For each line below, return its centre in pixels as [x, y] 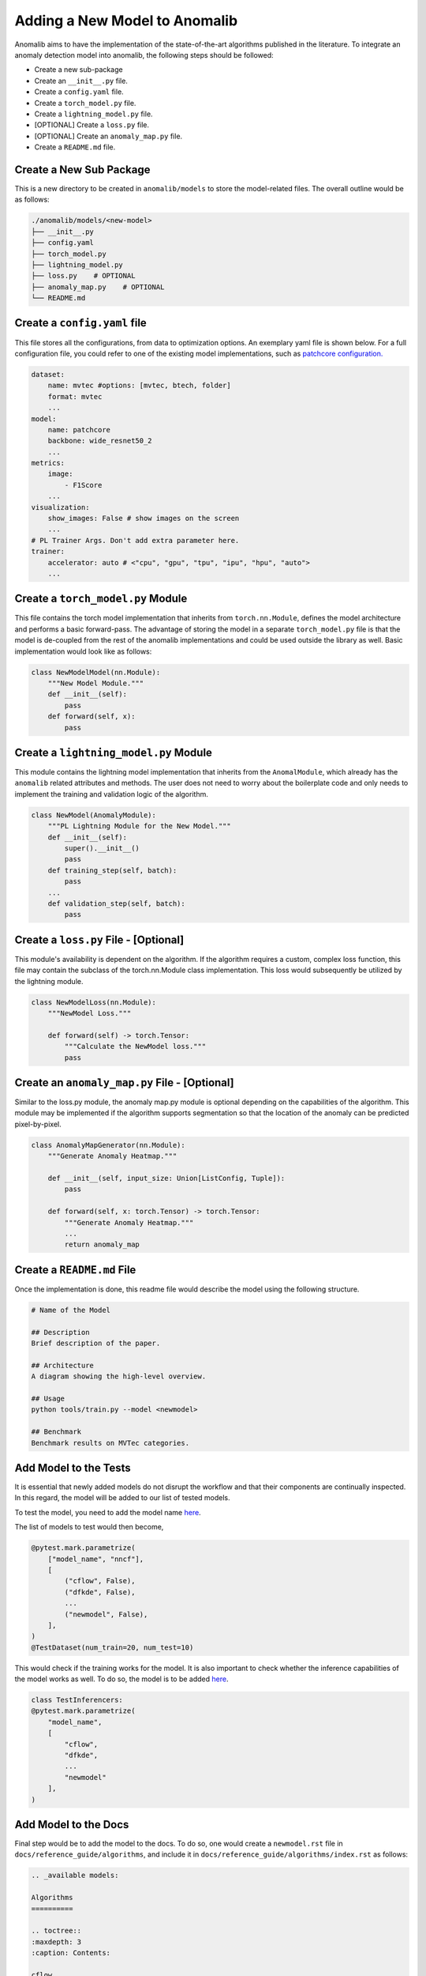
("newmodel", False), [106, 1614]
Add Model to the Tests [73, 1467]
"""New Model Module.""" [96, 683]
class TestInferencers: [77, 1700]
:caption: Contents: [71, 1953]
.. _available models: [75, 1876]
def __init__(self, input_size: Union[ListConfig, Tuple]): [166, 1178]
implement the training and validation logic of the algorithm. [111, 794]
